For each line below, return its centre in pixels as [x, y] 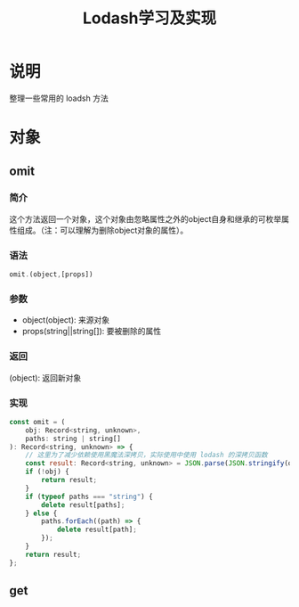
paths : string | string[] [73, 439]
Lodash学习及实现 [149, 18]
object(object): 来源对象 [66, 320]
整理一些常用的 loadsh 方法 [59, 98]
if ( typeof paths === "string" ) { [89, 496]
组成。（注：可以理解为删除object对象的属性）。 [102, 230]
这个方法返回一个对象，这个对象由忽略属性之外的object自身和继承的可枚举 [145, 218]
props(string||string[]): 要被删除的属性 [92, 332]
